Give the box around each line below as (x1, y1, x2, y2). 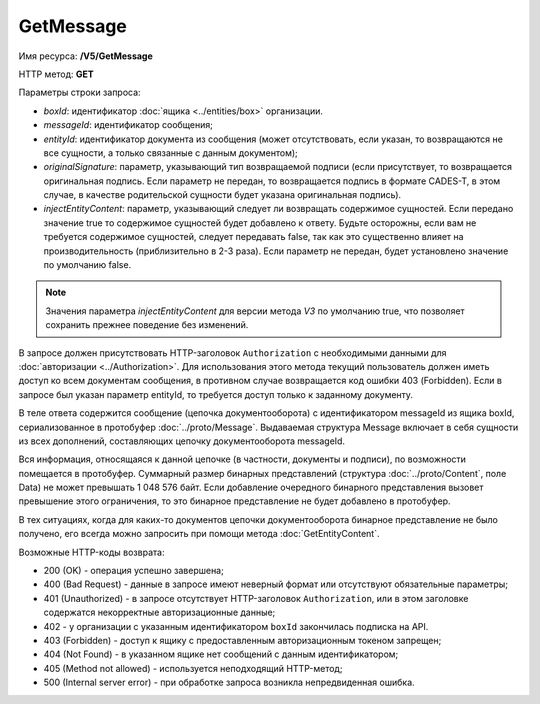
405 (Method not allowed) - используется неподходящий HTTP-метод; (43, 662, 343, 674)
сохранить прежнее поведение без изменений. (45, 319, 249, 331)
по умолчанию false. (43, 259, 132, 271)
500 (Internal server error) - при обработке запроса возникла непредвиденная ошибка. (43, 676, 415, 689)
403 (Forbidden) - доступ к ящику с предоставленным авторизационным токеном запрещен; (43, 635, 442, 646)
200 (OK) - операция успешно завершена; (43, 565, 224, 577)
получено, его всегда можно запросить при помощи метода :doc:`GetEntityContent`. (18, 528, 380, 540)
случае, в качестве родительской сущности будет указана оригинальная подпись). (43, 189, 402, 201)
